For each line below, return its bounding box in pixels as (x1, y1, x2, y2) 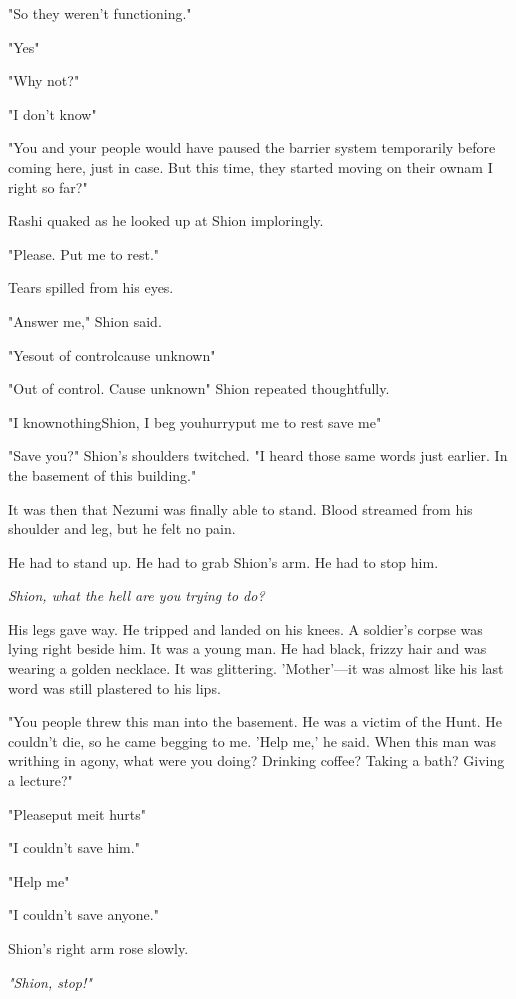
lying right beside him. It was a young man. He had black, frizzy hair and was (8, 638, 487, 659)
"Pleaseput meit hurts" (8, 803, 147, 824)
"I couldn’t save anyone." (8, 904, 159, 925)
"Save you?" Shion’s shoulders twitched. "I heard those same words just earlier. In (8, 445, 508, 466)
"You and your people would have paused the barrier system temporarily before (8, 137, 496, 158)
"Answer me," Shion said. (8, 310, 162, 331)
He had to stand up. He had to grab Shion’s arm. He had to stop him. (8, 551, 439, 572)
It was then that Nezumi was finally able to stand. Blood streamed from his (8, 498, 473, 519)
